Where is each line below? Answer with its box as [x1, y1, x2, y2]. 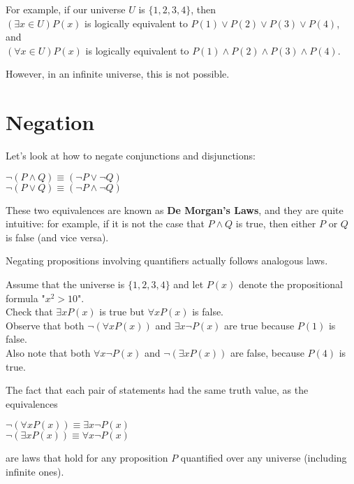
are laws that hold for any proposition [6, 450, 168, 465]
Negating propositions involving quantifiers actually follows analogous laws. [6, 253, 328, 268]
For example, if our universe [6, 2, 126, 16]
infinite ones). [6, 464, 64, 478]
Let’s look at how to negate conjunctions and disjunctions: [6, 148, 256, 163]
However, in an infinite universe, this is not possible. [6, 66, 230, 81]
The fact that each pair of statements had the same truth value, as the [6, 383, 309, 397]
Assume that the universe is [6, 277, 125, 292]
